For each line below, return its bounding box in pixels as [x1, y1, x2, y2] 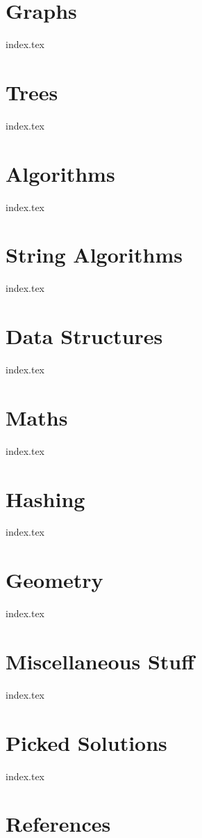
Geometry [6, 566, 103, 594]
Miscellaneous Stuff [6, 646, 194, 675]
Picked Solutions [6, 728, 167, 756]
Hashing [6, 484, 85, 513]
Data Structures [6, 322, 163, 350]
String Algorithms [6, 240, 183, 269]
